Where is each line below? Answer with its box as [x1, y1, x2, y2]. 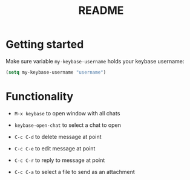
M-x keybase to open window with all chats [14, 109, 120, 117]
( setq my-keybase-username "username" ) [5, 69, 106, 76]
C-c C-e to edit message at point [14, 144, 96, 152]
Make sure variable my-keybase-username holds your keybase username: [5, 57, 185, 65]
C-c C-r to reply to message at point [14, 156, 105, 164]
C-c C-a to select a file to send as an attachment [14, 168, 135, 175]
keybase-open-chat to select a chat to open [14, 121, 122, 129]
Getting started [5, 37, 84, 51]
